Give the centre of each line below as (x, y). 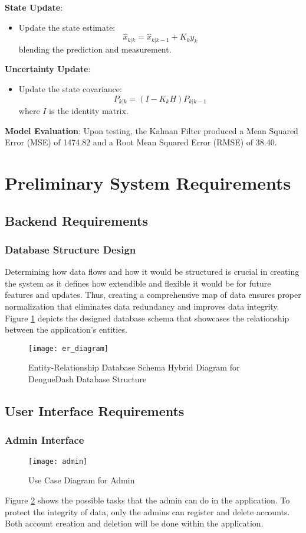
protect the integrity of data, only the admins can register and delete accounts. (147, 511)
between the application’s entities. (66, 329)
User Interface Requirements (95, 411)
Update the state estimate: (67, 27)
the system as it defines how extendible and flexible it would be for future (138, 283)
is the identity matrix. (89, 111)
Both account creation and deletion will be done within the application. (134, 523)
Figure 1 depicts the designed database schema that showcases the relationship (147, 318)
